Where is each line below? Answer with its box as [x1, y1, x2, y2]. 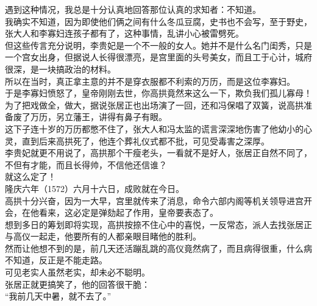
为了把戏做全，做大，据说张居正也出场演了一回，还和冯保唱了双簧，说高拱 [5, 98, 304, 111]
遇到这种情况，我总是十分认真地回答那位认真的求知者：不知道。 [5, 3, 261, 15]
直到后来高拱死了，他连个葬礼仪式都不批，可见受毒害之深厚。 [21, 134, 269, 147]
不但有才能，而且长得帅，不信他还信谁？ [5, 158, 167, 171]
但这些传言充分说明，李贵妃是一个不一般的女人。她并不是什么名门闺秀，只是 [5, 38, 312, 51]
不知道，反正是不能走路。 [5, 254, 107, 266]
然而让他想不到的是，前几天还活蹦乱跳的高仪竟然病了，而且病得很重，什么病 [5, 241, 312, 254]
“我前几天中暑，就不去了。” [5, 290, 112, 302]
